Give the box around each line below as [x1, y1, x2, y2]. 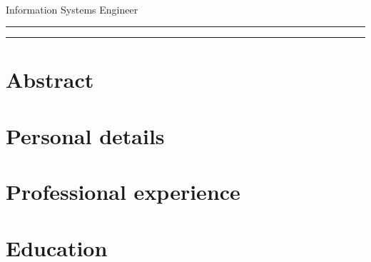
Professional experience [6, 177, 240, 206]
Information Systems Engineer [6, 1, 138, 16]
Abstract [6, 65, 94, 94]
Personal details [6, 121, 165, 150]
